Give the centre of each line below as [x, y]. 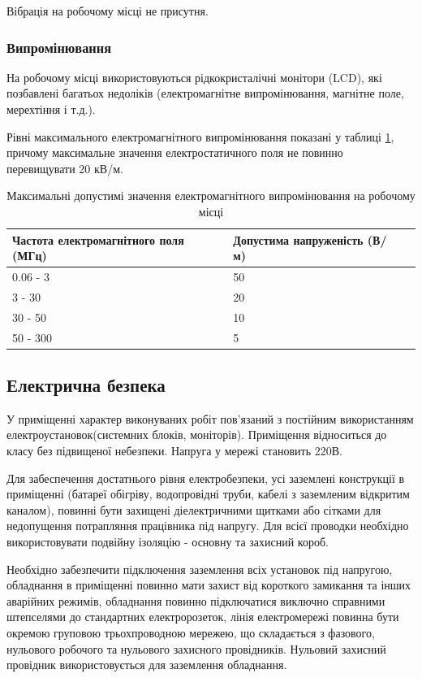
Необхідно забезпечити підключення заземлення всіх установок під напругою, [200, 569]
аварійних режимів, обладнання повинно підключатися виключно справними [196, 600]
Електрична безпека [86, 385]
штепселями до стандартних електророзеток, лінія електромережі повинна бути [203, 617]
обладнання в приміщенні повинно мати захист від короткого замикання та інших [209, 585]
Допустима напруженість [298, 239]
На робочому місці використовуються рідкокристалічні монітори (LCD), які [194, 77]
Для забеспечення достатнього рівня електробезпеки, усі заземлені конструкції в [206, 478]
